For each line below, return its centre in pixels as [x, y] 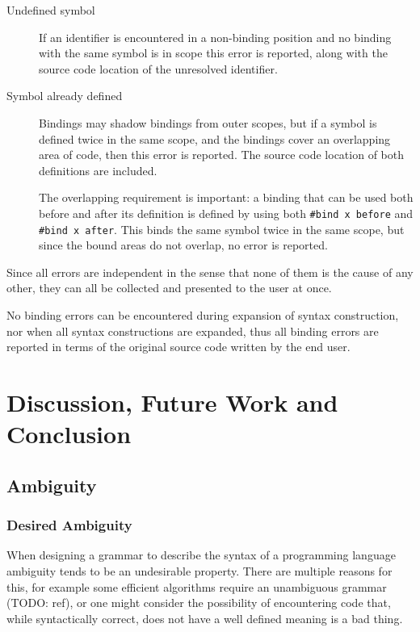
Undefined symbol [51, 10]
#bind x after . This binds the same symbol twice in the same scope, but [222, 229]
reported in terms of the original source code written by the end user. [178, 347]
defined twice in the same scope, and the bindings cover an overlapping [215, 138]
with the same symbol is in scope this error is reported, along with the [213, 53]
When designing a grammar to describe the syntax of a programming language [201, 555]
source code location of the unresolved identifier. [158, 68]
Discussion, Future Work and [172, 402]
